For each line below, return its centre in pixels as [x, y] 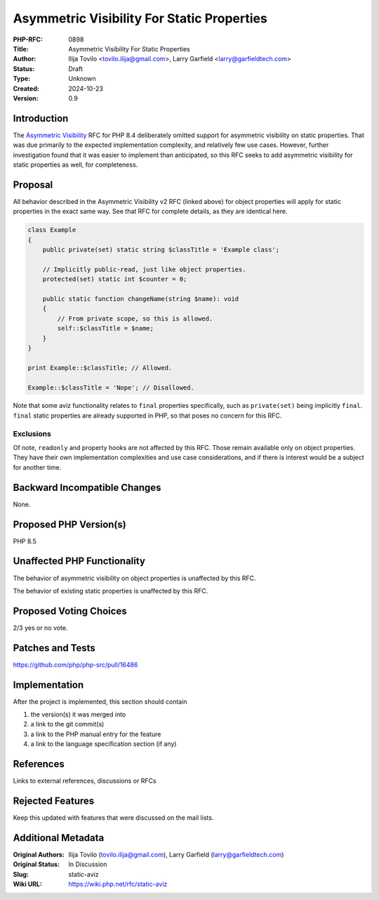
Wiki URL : [27, 884]
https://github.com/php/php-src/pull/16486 [75, 664]
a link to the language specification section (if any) [104, 744]
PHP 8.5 [25, 541]
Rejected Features [54, 801]
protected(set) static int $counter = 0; [115, 279]
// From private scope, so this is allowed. [135, 319]
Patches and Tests [54, 648]
